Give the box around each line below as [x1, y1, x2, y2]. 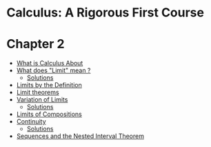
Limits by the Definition [16, 81, 82, 89]
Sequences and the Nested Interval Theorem [16, 132, 144, 140]
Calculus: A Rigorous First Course [6, 5, 205, 21]
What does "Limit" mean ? [16, 67, 91, 75]
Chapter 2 [6, 36, 65, 52]
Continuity [16, 117, 46, 126]
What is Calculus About [16, 59, 83, 67]
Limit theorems [16, 88, 59, 97]
